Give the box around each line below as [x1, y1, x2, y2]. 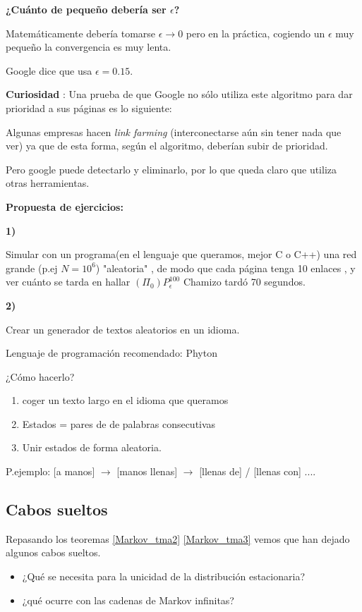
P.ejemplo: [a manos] [6, 464, 95, 479]
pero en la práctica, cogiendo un [186, 25, 325, 40]
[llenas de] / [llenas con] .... [199, 464, 316, 479]
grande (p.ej [6, 260, 58, 275]
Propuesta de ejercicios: [6, 199, 123, 214]
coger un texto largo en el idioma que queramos [22, 393, 229, 408]
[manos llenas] [116, 464, 178, 479]
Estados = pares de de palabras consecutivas [22, 416, 216, 431]
